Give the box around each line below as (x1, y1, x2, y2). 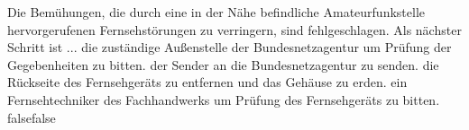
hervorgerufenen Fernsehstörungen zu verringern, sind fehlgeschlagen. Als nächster (7, 20, 462, 39)
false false (7, 108, 56, 126)
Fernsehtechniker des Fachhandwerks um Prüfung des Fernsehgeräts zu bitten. (7, 90, 440, 108)
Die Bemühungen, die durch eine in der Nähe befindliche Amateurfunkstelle (7, 3, 425, 21)
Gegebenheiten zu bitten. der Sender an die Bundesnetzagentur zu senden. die (7, 55, 439, 74)
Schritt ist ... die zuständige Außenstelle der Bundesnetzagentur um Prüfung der (7, 38, 452, 56)
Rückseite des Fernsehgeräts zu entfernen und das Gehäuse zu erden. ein (7, 73, 408, 91)
